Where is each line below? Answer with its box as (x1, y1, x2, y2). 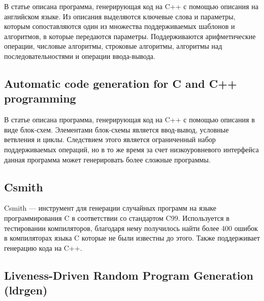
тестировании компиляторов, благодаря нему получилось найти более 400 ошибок (4, 222, 258, 233)
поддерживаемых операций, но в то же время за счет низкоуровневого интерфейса (4, 144, 259, 154)
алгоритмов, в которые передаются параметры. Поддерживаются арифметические (4, 30, 256, 41)
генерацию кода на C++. (4, 242, 82, 253)
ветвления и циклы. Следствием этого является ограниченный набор (4, 134, 216, 145)
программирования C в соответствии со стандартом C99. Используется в (4, 212, 229, 223)
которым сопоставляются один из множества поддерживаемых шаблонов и (4, 21, 235, 31)
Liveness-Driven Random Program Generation (4, 267, 253, 283)
